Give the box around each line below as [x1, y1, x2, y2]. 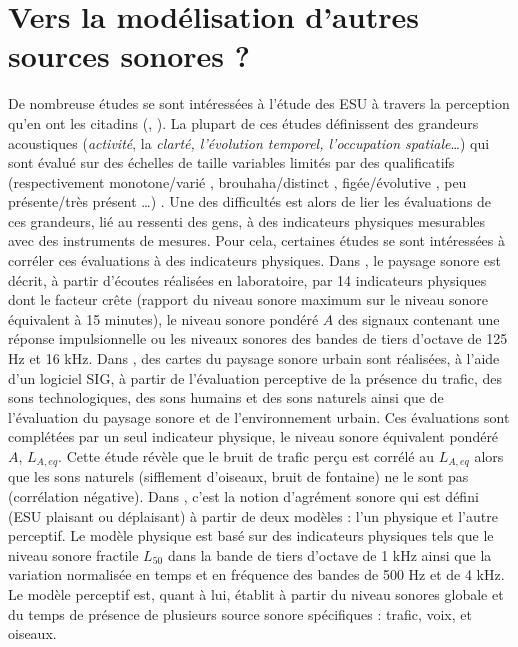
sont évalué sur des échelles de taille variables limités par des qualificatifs [8, 152, 455, 173]
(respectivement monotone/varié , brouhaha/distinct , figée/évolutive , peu [8, 171, 467, 192]
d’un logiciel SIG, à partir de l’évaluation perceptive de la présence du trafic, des [8, 367, 502, 388]
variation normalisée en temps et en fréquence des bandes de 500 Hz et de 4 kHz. [8, 564, 505, 585]
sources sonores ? [8, 35, 250, 76]
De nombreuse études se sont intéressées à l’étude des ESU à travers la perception [8, 93, 510, 114]
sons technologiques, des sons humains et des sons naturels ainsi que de [8, 387, 444, 408]
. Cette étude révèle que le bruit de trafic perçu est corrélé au [58, 446, 435, 466]
